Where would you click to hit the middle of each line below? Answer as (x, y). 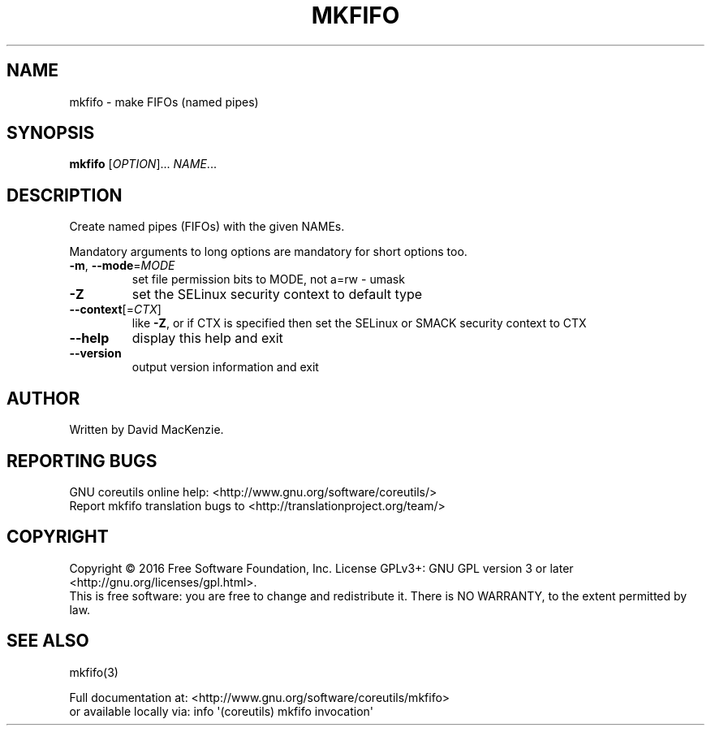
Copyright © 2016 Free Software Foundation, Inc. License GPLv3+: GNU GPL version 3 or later (321, 568)
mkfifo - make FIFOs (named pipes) (164, 102)
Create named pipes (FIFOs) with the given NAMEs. (207, 227)
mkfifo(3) (94, 672)
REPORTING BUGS (82, 461)
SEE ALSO (48, 641)
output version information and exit (225, 367)
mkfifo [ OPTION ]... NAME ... (143, 164)
